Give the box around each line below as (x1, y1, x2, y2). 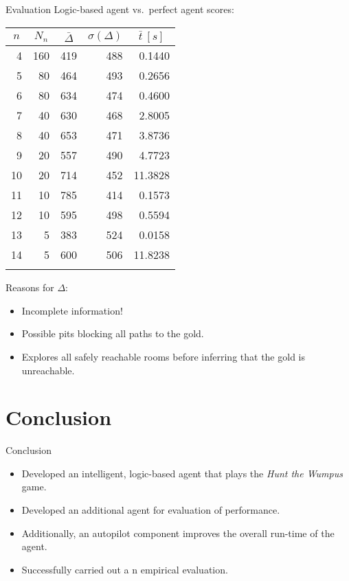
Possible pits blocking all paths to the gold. (21, 326, 204, 341)
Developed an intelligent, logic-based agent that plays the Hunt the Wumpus (21, 466, 343, 480)
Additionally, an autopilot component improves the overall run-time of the (21, 525, 335, 540)
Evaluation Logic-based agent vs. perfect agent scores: (5, 2, 234, 16)
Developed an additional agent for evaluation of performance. (21, 503, 280, 516)
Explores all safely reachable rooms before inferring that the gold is (21, 349, 305, 363)
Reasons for (5, 280, 54, 295)
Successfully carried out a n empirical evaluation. (21, 562, 228, 576)
